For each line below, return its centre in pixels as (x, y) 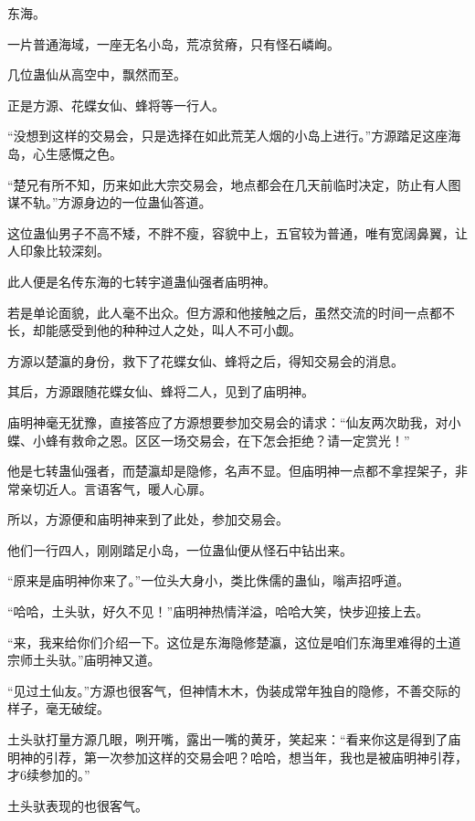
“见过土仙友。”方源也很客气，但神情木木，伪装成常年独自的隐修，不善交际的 (234, 690)
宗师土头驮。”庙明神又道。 (84, 660)
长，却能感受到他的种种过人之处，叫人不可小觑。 (154, 330)
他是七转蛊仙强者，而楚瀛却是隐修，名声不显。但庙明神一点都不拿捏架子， (231, 471)
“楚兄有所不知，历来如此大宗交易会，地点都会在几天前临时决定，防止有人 (228, 184)
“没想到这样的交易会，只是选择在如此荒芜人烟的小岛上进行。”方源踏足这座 (228, 136)
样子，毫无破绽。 (58, 708)
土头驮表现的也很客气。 (78, 805)
